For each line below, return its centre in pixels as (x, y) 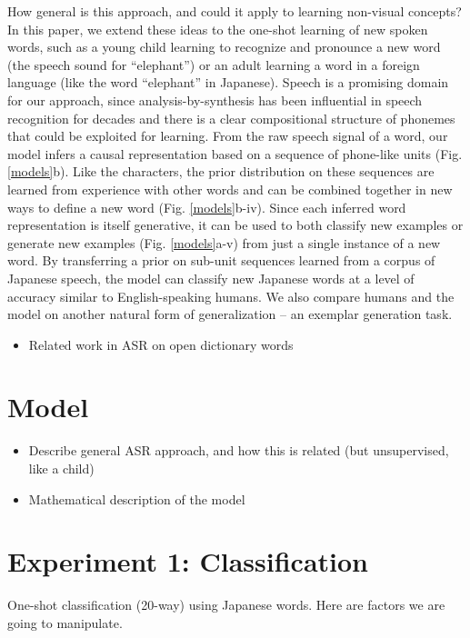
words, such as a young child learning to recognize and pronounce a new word (224, 47)
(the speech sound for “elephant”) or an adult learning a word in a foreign (214, 64)
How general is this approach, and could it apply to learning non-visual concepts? (235, 11)
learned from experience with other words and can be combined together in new (230, 189)
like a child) (61, 468)
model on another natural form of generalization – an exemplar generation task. (230, 314)
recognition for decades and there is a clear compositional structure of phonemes (231, 118)
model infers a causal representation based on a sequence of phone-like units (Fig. (235, 153)
